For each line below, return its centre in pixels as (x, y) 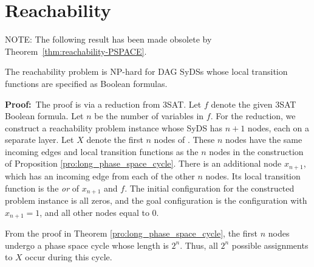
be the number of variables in (149, 116)
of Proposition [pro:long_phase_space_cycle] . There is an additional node (143, 163)
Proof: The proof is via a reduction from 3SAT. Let (103, 104)
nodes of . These (184, 140)
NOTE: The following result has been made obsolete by (108, 39)
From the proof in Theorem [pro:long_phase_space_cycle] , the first (131, 233)
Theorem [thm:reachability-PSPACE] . (76, 51)
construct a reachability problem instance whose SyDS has (114, 127)
